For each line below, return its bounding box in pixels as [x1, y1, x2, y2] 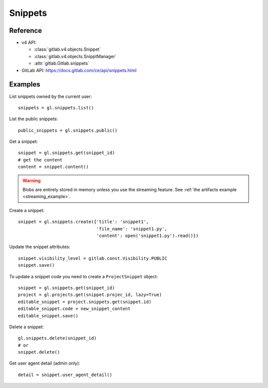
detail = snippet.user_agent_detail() [18, 372, 113, 378]
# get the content [18, 157, 63, 162]
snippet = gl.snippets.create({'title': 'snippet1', [18, 219, 149, 225]
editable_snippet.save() [18, 313, 78, 318]
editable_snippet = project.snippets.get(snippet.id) [18, 299, 151, 305]
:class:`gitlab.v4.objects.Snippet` [34, 46, 101, 52]
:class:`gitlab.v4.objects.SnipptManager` [34, 53, 117, 59]
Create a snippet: [9, 207, 45, 213]
